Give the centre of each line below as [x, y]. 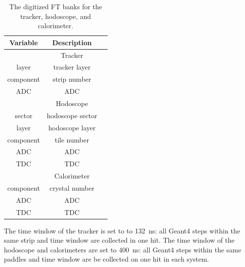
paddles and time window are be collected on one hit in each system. [107, 259]
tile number [72, 139]
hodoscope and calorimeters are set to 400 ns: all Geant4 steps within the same [123, 249]
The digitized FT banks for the [56, 6]
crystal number [72, 187]
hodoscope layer [72, 127]
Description [72, 42]
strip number [72, 79]
